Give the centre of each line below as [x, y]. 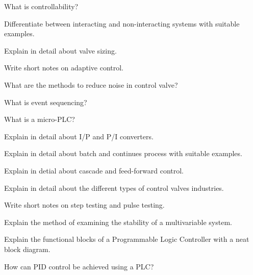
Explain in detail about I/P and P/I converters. [79, 136]
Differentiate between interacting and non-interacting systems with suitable [122, 23]
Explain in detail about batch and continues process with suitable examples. [123, 153]
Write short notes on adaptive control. [64, 68]
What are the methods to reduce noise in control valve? [91, 84]
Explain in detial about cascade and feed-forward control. [94, 170]
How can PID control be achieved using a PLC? [79, 266]
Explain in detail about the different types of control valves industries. [114, 187]
